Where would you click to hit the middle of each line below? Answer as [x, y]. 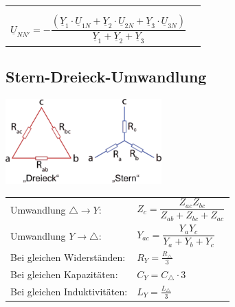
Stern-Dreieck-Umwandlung [106, 77]
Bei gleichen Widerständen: [68, 257]
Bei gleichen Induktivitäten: [69, 291]
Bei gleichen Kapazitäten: [64, 274]
